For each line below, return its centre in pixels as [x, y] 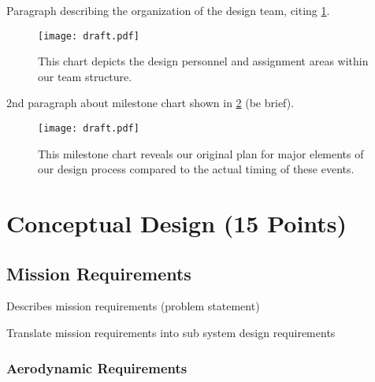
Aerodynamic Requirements [97, 367]
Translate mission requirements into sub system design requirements [171, 333]
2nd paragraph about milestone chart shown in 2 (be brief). [150, 103]
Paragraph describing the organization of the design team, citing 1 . [168, 10]
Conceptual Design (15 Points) [177, 223]
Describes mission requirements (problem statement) [133, 306]
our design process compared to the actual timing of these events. [196, 169]
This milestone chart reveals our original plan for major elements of [201, 153]
